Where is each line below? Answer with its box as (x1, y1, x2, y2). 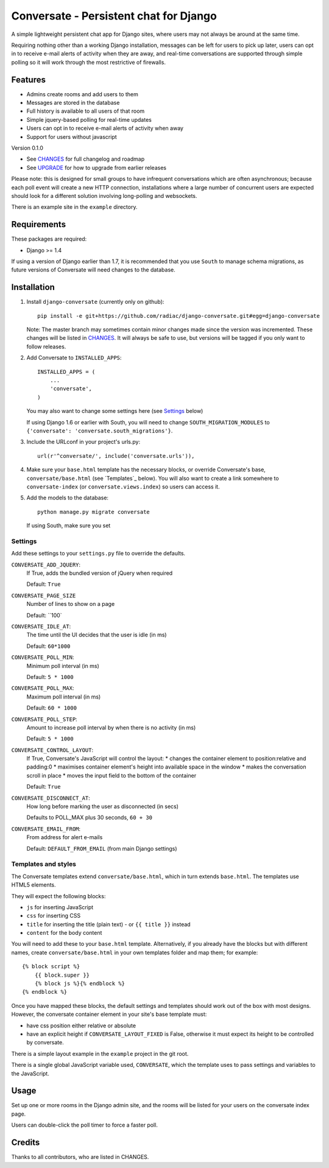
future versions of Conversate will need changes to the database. (11, 266, 176, 273)
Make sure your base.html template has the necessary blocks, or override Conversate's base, (26, 466, 266, 473)
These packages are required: (11, 235, 87, 243)
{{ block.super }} (34, 971, 90, 979)
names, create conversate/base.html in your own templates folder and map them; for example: (11, 949, 258, 956)
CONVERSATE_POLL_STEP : (11, 716, 77, 723)
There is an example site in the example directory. (11, 203, 138, 211)
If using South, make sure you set (26, 522, 111, 529)
